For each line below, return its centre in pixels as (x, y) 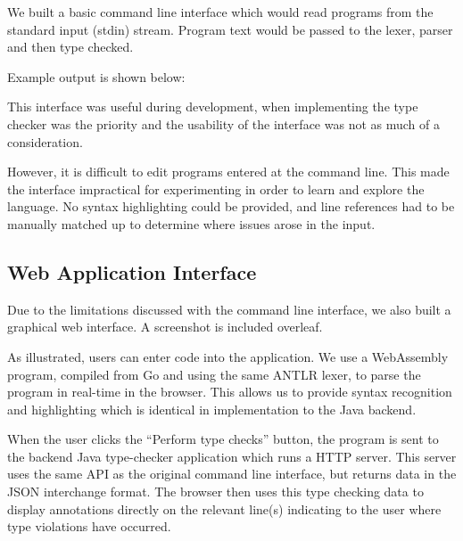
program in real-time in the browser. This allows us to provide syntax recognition (230, 392)
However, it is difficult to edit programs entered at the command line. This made (228, 172)
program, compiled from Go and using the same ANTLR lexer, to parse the (214, 374)
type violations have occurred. (89, 526)
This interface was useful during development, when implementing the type (213, 107)
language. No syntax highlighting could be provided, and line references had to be (231, 206)
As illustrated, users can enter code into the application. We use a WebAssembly (228, 356)
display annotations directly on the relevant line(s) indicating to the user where (224, 508)
